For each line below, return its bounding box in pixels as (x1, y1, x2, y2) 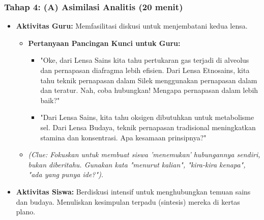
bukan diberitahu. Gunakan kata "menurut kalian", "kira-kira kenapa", (28, 159, 246, 169)
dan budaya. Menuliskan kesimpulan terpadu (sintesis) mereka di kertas (16, 196, 240, 207)
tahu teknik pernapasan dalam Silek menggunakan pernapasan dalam (40, 75, 257, 85)
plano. (16, 206, 36, 217)
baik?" (40, 94, 60, 105)
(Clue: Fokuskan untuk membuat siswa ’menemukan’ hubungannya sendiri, (28, 149, 260, 160)
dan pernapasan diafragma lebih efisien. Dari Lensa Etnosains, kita (40, 65, 250, 75)
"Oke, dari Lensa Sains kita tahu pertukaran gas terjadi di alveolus (40, 55, 249, 65)
